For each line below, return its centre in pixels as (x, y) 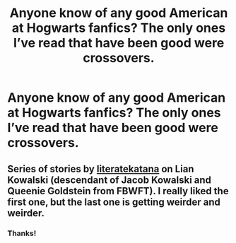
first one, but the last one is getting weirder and (114, 202)
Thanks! (22, 233)
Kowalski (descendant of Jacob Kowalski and (110, 180)
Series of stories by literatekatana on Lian (101, 168)
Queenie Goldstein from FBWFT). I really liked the (118, 191)
